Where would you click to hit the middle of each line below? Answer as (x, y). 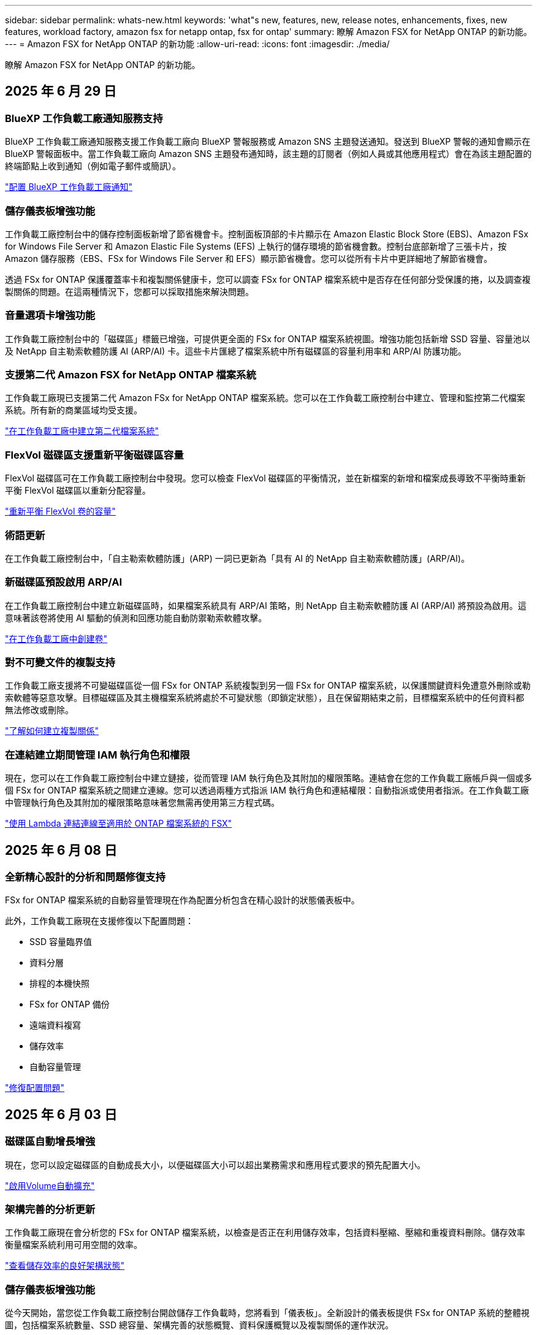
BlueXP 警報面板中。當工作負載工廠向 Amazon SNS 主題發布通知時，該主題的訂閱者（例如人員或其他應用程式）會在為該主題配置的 (268, 154)
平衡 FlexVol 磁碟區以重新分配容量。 (78, 491)
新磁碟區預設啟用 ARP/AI (64, 582)
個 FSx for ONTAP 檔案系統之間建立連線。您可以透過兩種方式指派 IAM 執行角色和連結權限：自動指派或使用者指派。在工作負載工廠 (267, 790)
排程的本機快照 (59, 984)
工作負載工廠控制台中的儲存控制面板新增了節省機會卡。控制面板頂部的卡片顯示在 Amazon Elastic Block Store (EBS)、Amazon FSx (267, 234)
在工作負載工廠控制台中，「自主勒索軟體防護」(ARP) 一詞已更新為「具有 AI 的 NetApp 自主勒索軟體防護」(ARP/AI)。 (237, 558)
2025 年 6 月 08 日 (61, 850)
